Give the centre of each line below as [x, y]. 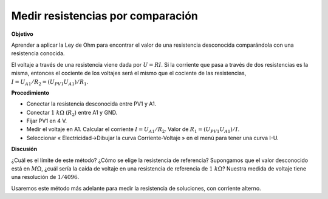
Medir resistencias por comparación [105, 16]
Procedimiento [30, 93]
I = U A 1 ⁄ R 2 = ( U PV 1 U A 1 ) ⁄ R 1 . [50, 82]
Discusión [24, 149]
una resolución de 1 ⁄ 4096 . [45, 177]
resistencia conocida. [38, 53]
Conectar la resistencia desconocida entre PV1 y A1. [91, 104]
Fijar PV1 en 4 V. [47, 121]
